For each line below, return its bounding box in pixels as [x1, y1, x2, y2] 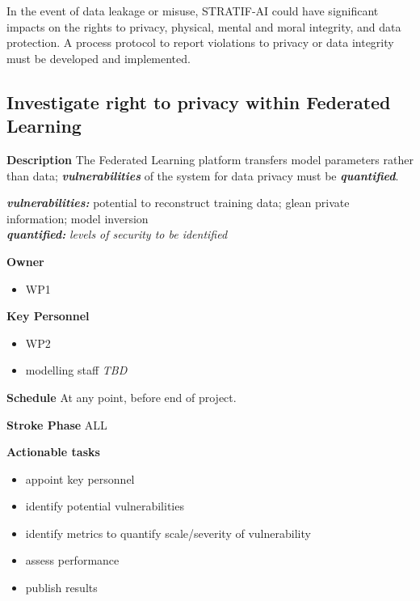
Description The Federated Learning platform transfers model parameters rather [6, 150, 414, 167]
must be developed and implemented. [6, 49, 191, 66]
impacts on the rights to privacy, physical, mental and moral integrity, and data [6, 18, 401, 35]
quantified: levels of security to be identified [6, 226, 228, 243]
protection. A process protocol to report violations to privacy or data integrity [6, 34, 394, 51]
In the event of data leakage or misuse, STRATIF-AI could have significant [6, 2, 379, 19]
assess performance [25, 552, 120, 569]
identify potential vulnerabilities [25, 497, 184, 514]
